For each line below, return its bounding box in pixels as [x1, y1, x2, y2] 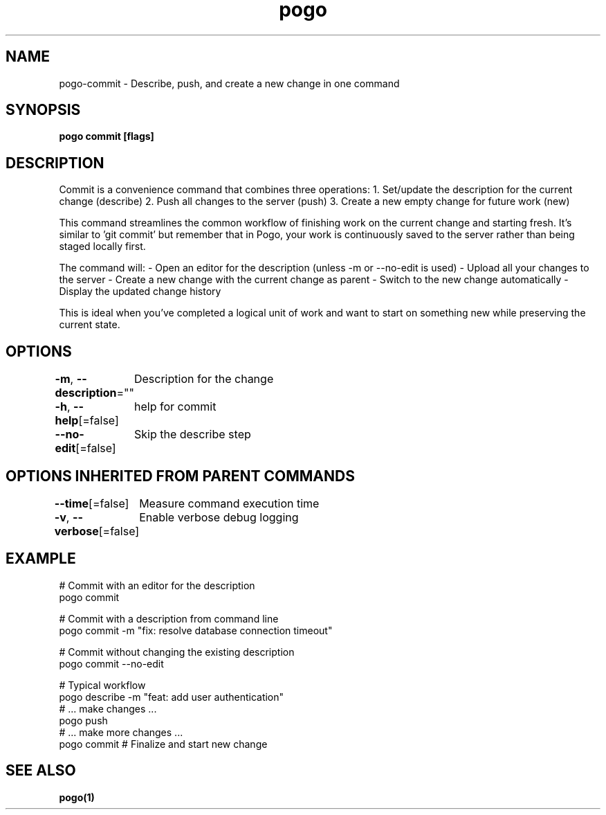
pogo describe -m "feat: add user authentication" [59, 690, 284, 703]
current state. [59, 319, 120, 331]
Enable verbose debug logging [139, 510, 299, 524]
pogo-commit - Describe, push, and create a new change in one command [59, 77, 400, 89]
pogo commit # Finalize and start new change [59, 737, 268, 750]
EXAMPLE [6, 550, 76, 568]
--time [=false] [54, 496, 129, 510]
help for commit [134, 400, 217, 414]
